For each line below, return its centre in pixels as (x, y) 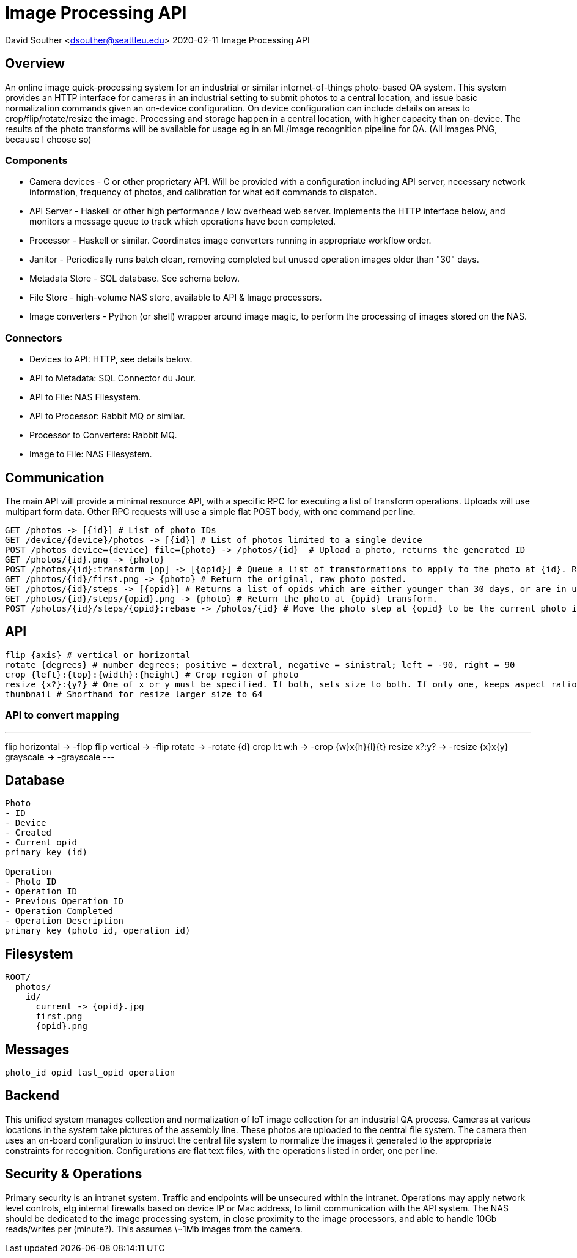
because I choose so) (48, 139)
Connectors (34, 338)
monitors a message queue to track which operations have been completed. (183, 222)
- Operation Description (64, 921)
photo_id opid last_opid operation (90, 1073)
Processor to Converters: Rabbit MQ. (103, 435)
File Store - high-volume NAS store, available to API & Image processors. (176, 298)
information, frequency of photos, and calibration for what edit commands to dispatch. (203, 192)
